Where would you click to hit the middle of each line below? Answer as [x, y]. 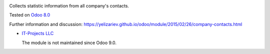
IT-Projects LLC [38, 33]
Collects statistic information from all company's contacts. [69, 6]
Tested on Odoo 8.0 [30, 15]
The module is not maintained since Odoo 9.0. [69, 42]
